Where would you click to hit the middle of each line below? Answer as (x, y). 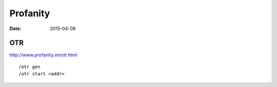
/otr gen (29, 67)
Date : (15, 28)
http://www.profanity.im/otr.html (43, 55)
